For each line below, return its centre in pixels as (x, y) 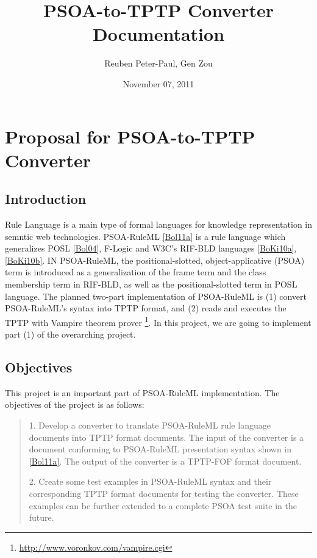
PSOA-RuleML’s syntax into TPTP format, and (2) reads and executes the (146, 308)
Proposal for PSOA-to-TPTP (130, 136)
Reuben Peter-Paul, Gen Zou (158, 63)
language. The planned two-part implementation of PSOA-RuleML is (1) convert (156, 296)
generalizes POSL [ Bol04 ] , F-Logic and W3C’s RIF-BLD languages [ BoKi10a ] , (151, 248)
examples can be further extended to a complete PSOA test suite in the (163, 505)
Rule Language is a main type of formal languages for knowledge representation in (158, 224)
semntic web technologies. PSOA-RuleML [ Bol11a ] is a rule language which (145, 236)
